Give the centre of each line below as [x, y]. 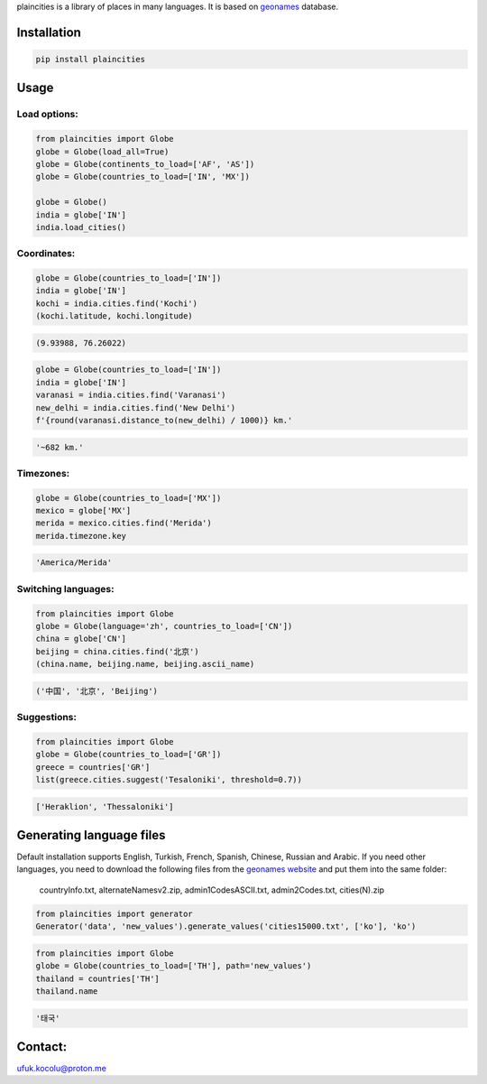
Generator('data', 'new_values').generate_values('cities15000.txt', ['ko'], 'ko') [226, 926]
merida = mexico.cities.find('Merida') [124, 523]
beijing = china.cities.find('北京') [117, 651]
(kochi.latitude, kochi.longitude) [114, 316]
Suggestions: [46, 718]
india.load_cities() [81, 227]
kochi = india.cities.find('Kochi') [117, 303]
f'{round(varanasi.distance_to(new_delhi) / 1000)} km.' [164, 420]
